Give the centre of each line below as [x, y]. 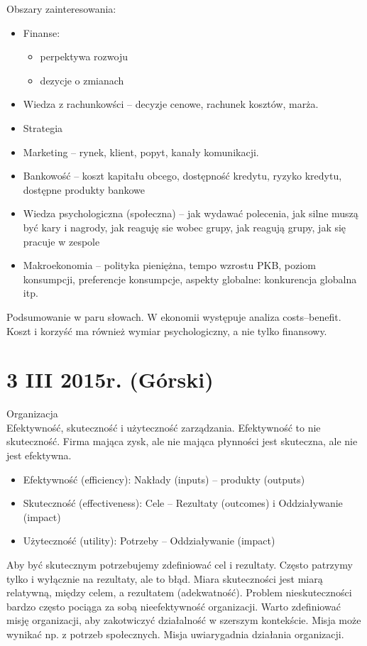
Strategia [43, 127]
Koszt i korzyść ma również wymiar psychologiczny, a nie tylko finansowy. [167, 330]
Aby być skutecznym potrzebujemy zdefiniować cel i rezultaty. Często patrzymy [180, 564]
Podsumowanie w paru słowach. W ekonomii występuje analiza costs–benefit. [174, 316]
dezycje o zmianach [82, 80]
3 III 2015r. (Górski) [110, 379]
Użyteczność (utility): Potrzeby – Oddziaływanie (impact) [149, 541]
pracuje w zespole [61, 241]
